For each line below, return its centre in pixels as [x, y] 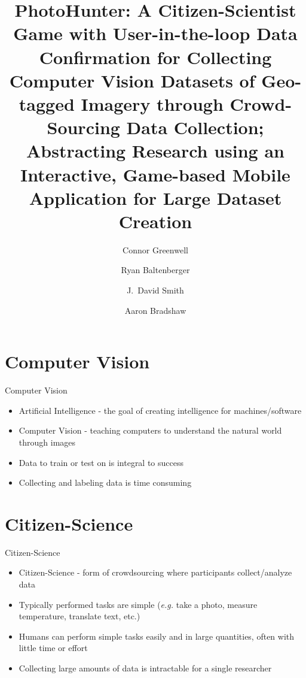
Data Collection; [195, 127]
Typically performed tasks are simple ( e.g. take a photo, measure [138, 604]
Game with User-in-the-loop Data [155, 33]
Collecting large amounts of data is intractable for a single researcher [145, 668]
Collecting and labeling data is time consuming [105, 482]
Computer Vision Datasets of [132, 80]
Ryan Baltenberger [155, 270]
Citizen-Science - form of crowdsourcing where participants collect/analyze [155, 572]
